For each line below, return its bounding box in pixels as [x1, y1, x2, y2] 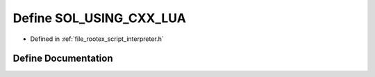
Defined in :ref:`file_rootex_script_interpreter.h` [30, 35, 165, 43]
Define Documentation [12, 53, 113, 65]
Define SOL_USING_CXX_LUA [12, 10, 187, 26]
